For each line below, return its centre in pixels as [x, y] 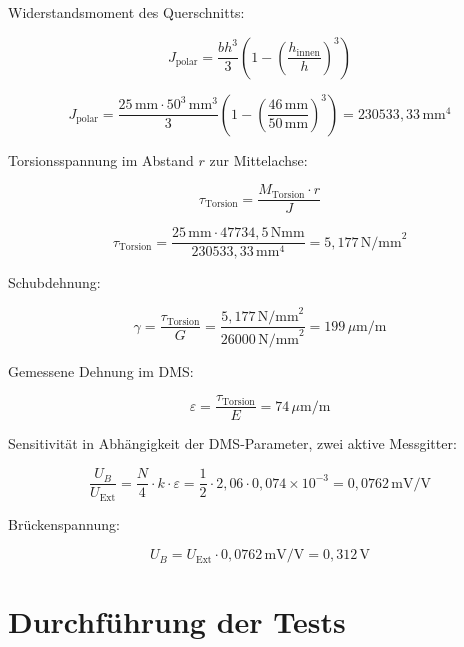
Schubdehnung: [54, 282]
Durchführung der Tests [177, 621]
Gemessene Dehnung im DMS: [101, 370]
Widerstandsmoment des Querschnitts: [126, 12]
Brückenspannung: [64, 523]
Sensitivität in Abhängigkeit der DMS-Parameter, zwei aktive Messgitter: [232, 443]
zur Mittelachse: [258, 159]
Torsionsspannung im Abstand [101, 159]
